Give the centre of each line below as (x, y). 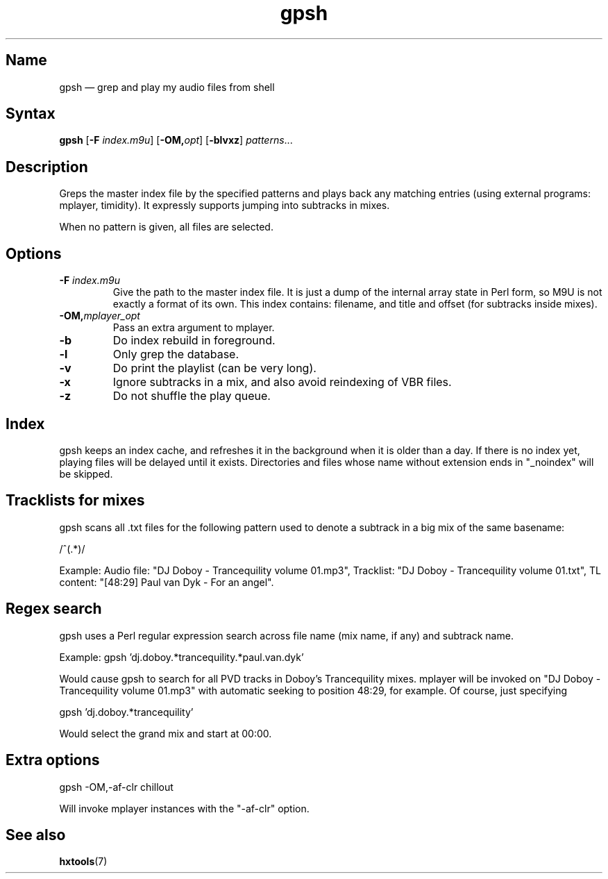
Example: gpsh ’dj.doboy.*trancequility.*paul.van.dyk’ (181, 657)
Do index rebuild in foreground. (194, 341)
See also (36, 835)
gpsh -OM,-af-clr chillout (116, 787)
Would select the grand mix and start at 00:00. (166, 733)
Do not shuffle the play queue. (192, 396)
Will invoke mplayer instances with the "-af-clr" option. (184, 808)
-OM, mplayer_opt (100, 316)
